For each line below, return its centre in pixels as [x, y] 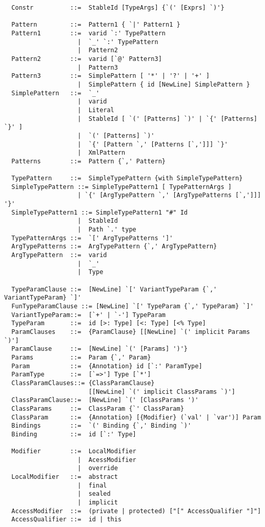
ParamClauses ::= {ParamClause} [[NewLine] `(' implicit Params [131, 332]
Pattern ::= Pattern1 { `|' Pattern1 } [96, 25]
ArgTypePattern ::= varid [59, 255]
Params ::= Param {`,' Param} [81, 357]
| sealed [94, 494]
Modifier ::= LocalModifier [74, 451]
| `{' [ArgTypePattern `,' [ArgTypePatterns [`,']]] [169, 195]
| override [98, 468]
